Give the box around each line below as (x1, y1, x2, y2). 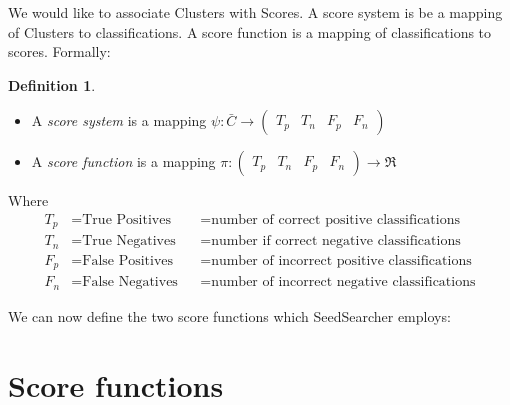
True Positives (82, 212, 171, 227)
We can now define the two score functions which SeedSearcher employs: (8, 305, 451, 326)
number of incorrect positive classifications (211, 253, 472, 268)
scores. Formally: (8, 41, 111, 62)
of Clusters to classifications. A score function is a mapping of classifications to (8, 21, 492, 42)
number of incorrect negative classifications (211, 275, 476, 290)
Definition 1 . (8, 74, 96, 95)
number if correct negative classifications (211, 234, 461, 249)
